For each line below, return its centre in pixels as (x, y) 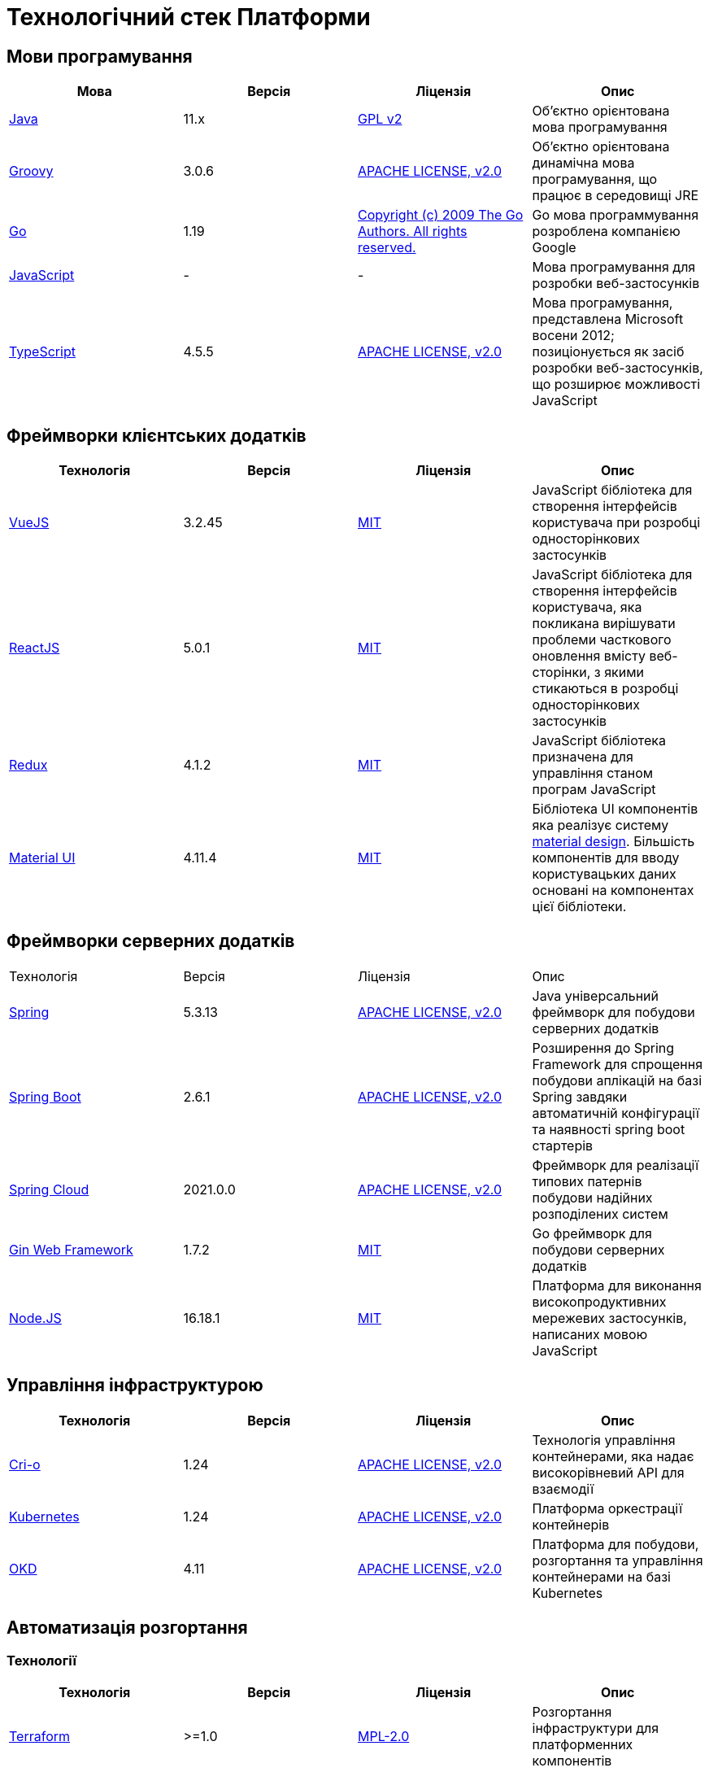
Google (554, 248)
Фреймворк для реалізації (615, 1165)
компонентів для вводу (606, 858)
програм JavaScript (594, 790)
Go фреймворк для (592, 1233)
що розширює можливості (616, 384)
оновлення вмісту (589, 656)
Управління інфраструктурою (135, 1386)
